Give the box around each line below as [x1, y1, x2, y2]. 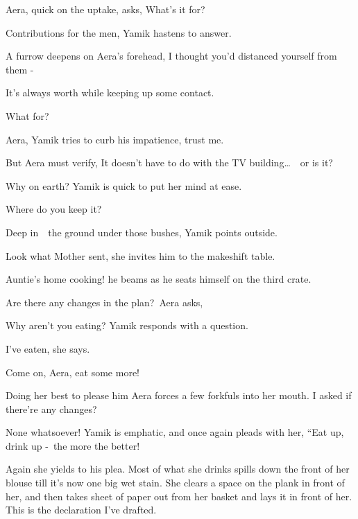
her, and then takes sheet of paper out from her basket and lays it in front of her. [6, 489, 352, 503]
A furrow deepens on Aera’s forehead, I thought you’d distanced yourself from [6, 49, 337, 63]
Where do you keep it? [6, 202, 102, 216]
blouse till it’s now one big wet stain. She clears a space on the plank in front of [6, 475, 345, 490]
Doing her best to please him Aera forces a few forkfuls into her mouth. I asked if [6, 388, 352, 403]
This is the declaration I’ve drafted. [6, 502, 157, 517]
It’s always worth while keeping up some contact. [6, 85, 214, 100]
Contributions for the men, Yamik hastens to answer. [6, 25, 232, 39]
